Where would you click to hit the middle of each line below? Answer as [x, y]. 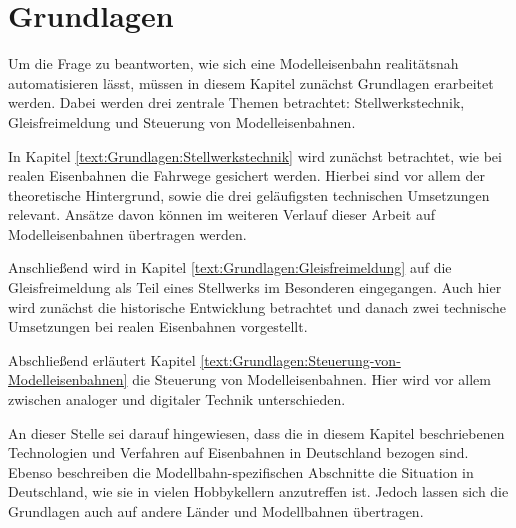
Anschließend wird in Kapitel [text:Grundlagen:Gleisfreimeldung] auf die [230, 267]
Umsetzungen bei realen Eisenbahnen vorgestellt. [158, 326]
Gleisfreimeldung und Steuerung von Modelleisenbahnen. [182, 121]
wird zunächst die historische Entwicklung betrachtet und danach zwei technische [257, 306]
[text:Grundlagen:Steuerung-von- [300, 359]
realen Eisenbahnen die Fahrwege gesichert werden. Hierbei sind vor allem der [246, 175]
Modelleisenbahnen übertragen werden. [127, 233]
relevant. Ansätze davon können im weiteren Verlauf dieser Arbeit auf [221, 214]
